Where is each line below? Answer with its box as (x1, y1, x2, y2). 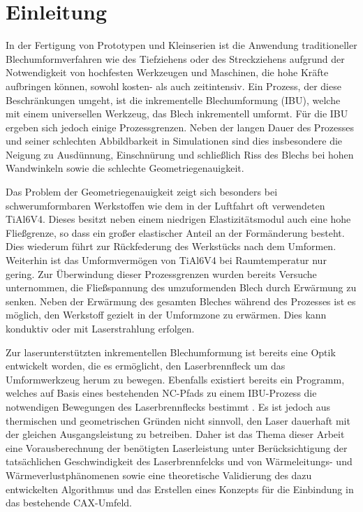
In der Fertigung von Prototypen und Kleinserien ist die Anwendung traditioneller (6, 38, 357, 52)
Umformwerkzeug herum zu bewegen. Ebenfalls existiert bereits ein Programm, (6, 372, 345, 386)
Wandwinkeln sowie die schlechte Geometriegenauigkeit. (6, 161, 244, 175)
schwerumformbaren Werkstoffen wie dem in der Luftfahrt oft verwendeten (6, 198, 325, 212)
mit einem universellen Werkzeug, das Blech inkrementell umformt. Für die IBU (6, 106, 348, 121)
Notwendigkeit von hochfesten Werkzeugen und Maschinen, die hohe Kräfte (6, 65, 329, 80)
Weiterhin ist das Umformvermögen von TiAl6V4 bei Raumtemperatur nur (6, 253, 327, 268)
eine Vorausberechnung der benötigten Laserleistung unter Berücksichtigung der (6, 440, 348, 455)
